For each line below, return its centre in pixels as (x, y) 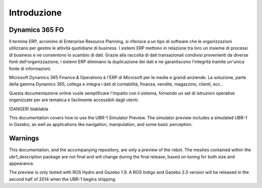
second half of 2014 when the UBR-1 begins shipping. (63, 179)
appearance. (22, 164)
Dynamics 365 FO (36, 30)
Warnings (24, 138)
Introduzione (35, 13)
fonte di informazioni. (30, 68)
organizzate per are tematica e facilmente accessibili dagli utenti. (74, 100)
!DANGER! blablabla (29, 109)
